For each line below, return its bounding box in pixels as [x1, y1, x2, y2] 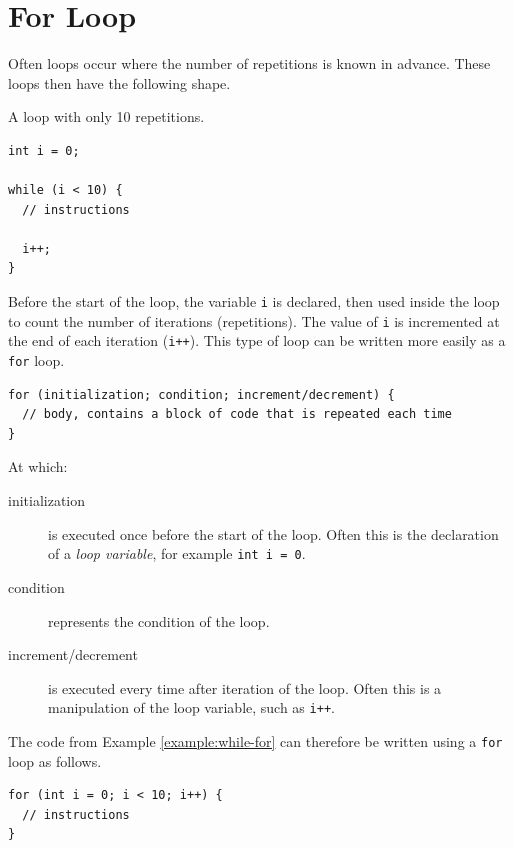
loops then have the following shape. [8, 72, 231, 93]
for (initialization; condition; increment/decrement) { [8, 387, 395, 402]
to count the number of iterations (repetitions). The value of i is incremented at [8, 310, 500, 331]
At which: [8, 456, 68, 477]
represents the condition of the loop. [48, 610, 270, 631]
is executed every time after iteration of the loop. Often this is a [48, 677, 442, 698]
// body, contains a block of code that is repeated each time [22, 407, 452, 422]
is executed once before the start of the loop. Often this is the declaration [48, 523, 499, 544]
